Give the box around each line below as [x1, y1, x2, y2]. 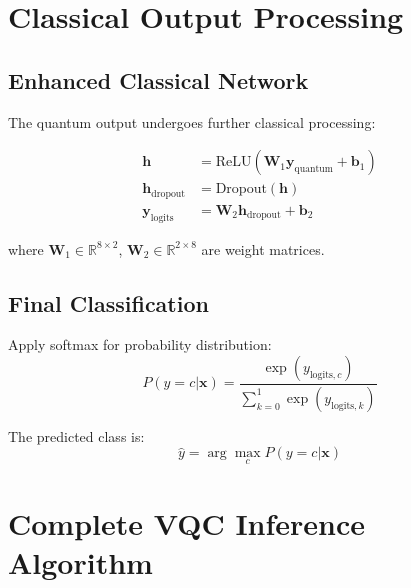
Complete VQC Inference [8, 502, 366, 543]
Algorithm [8, 541, 153, 582]
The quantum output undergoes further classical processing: [8, 111, 376, 132]
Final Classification [8, 287, 209, 318]
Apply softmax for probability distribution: [8, 334, 272, 355]
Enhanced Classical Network [8, 64, 309, 95]
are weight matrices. [201, 238, 325, 259]
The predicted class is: [8, 425, 145, 446]
